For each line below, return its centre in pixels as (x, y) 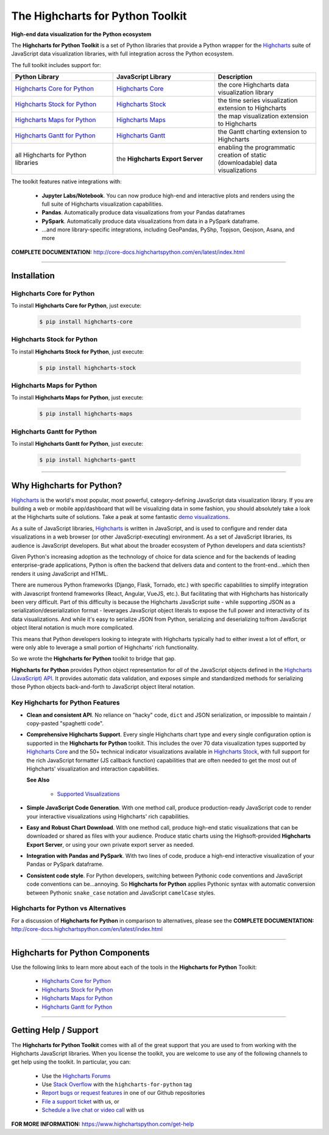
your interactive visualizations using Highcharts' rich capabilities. (108, 816)
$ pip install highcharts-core (86, 321)
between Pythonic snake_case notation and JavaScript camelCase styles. (121, 893)
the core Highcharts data (253, 85)
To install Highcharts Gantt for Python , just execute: (77, 444)
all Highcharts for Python (51, 155)
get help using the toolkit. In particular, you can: (71, 1062)
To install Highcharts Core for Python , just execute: (76, 306)
